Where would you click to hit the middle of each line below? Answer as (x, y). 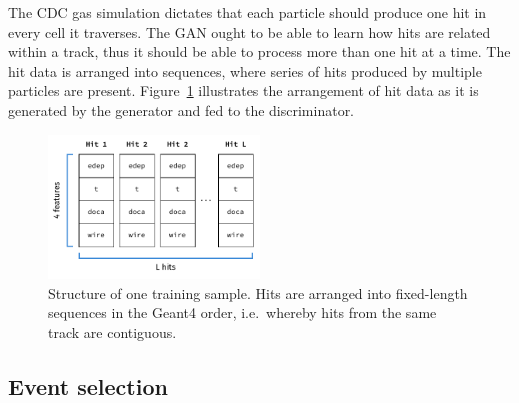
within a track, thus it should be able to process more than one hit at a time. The (259, 51)
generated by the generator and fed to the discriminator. (181, 109)
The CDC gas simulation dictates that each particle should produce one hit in (247, 12)
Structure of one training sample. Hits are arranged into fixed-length (258, 292)
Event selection (88, 385)
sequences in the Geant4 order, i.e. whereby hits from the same (242, 312)
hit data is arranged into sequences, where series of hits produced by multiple (245, 70)
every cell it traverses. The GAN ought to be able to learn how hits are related (249, 31)
